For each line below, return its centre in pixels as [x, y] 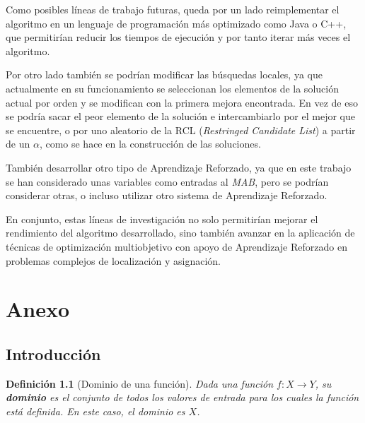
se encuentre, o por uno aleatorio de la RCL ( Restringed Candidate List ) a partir [181, 130]
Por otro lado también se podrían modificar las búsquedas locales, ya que [164, 75]
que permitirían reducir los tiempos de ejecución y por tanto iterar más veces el [178, 37]
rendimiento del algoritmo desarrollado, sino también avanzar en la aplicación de [180, 233]
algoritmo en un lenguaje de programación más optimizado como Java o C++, [176, 23]
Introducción [53, 353]
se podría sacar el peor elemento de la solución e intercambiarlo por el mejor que [180, 116]
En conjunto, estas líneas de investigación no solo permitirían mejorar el [162, 219]
